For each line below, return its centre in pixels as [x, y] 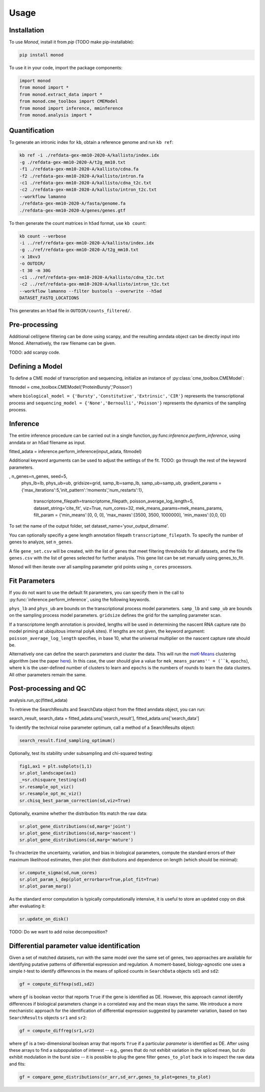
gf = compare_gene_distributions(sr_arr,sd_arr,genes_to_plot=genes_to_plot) [115, 1077]
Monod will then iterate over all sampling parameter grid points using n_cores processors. [101, 567]
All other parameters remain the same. [48, 674]
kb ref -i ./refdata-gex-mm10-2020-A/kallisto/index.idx [89, 155]
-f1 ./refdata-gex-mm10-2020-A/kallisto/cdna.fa [79, 169]
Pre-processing [34, 325]
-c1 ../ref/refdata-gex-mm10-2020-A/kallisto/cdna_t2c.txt [92, 277]
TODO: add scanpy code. [35, 352]
